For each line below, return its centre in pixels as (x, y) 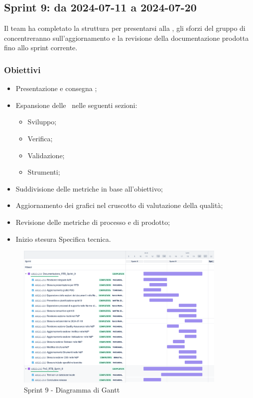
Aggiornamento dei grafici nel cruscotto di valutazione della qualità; (119, 205)
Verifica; (40, 138)
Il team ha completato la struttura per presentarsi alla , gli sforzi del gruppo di (125, 28)
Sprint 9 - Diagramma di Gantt (72, 389)
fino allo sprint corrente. (41, 48)
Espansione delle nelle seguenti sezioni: (76, 105)
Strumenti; (44, 172)
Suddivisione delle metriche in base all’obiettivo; (89, 188)
